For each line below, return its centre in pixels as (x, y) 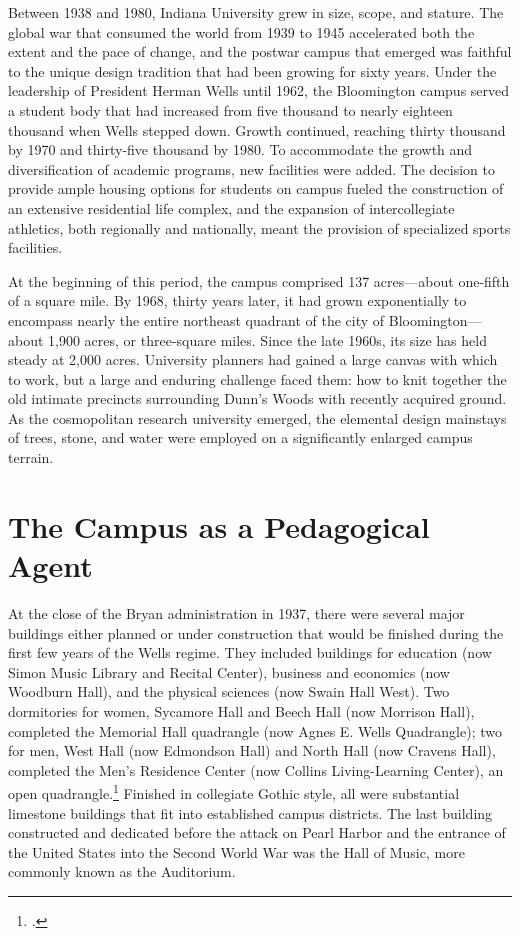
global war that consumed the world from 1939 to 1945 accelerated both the (241, 31)
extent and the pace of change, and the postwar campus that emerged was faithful (260, 51)
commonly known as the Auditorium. (122, 871)
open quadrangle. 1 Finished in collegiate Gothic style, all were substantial (234, 791)
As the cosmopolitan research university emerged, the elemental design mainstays (257, 417)
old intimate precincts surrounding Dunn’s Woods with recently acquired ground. (257, 398)
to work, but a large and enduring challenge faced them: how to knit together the (257, 378)
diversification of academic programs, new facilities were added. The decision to (251, 168)
